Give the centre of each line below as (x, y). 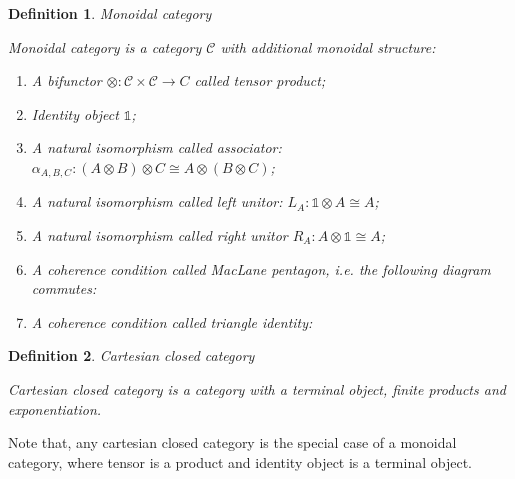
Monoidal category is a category (105, 46)
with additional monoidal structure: (328, 46)
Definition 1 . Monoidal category (110, 13)
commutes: (64, 288)
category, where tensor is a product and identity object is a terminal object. (240, 461)
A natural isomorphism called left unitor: (157, 201)
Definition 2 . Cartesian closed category (131, 355)
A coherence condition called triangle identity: (172, 321)
